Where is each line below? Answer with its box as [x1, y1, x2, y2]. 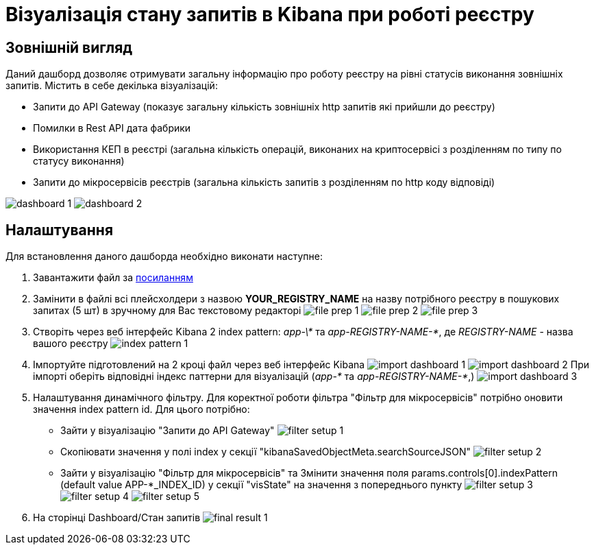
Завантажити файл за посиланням [33, 272, 193, 284]
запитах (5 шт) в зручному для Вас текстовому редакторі [33, 304, 301, 317]
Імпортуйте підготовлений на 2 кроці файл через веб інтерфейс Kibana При [33, 359, 589, 371]
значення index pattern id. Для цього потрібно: [33, 403, 250, 416]
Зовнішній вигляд [5, 38, 133, 56]
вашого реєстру [33, 337, 108, 350]
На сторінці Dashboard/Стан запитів [33, 512, 201, 524]
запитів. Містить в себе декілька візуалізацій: [5, 80, 218, 92]
